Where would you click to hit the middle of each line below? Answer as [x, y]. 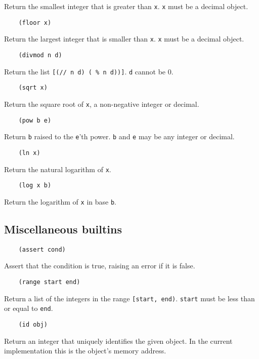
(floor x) [35, 23]
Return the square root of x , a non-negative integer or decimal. [102, 104]
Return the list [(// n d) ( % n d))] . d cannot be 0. [89, 71]
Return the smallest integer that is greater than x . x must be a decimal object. [126, 6]
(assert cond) [42, 249]
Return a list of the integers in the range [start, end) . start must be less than [129, 298]
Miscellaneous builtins [63, 229]
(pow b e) [35, 120]
